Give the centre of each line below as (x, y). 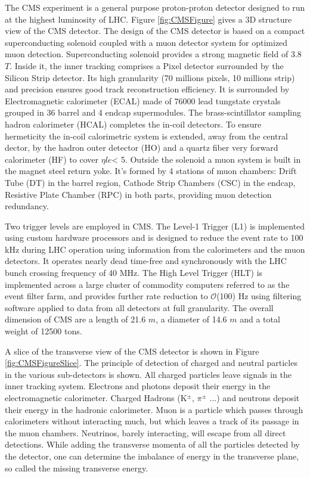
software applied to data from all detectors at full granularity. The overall (139, 307)
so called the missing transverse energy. (77, 468)
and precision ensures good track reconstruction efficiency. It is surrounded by (147, 89)
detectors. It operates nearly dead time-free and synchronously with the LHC (146, 261)
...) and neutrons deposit (255, 398)
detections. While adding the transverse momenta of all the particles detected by (152, 444)
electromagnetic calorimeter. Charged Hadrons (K (96, 398)
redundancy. (27, 206)
